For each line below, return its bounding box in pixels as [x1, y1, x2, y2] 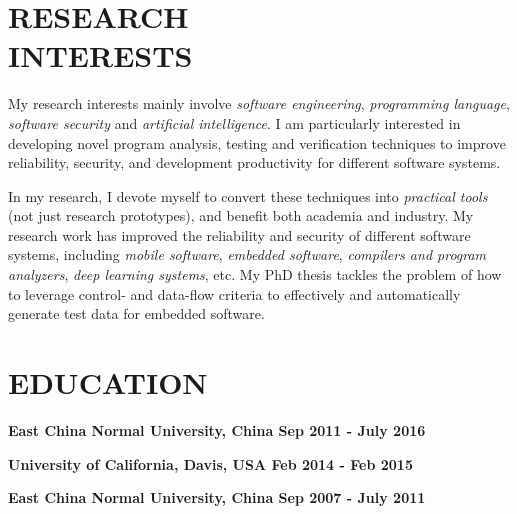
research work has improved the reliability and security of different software [8, 224, 471, 245]
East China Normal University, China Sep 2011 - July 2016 [8, 419, 426, 440]
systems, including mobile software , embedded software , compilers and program [8, 244, 487, 265]
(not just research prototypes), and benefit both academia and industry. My [8, 205, 474, 226]
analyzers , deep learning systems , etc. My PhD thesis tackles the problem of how [8, 264, 502, 285]
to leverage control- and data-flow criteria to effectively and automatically [8, 283, 461, 304]
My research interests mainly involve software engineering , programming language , [8, 93, 510, 114]
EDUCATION [8, 362, 208, 403]
